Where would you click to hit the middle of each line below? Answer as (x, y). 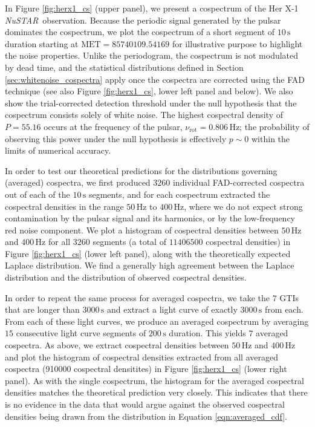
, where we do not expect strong (243, 206)
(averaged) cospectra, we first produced (78, 182)
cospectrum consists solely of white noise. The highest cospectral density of (144, 115)
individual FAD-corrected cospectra (239, 182)
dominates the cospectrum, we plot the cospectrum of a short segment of (140, 32)
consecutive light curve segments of (81, 333)
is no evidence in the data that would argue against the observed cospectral (145, 404)
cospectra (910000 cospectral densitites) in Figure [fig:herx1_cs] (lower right (146, 369)
